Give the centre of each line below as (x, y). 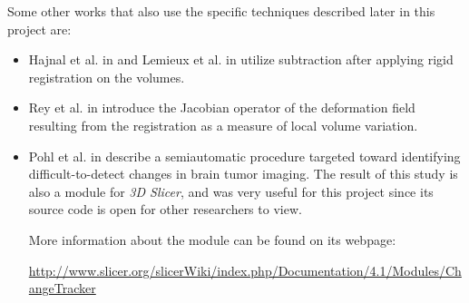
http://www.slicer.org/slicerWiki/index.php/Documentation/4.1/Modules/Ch (245, 270)
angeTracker (62, 288)
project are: (39, 29)
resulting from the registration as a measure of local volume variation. (223, 125)
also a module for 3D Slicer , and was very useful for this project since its (231, 191)
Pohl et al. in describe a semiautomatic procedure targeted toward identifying (244, 156)
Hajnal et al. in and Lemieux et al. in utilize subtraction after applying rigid (241, 59)
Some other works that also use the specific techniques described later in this (221, 11)
